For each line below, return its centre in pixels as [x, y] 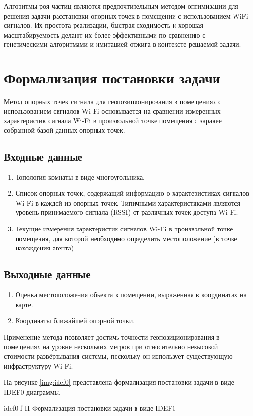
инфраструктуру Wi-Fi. [39, 365]
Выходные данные [47, 274]
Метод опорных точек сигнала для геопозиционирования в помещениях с [113, 101]
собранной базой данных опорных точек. [65, 130]
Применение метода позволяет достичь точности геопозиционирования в [112, 337]
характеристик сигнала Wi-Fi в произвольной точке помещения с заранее [113, 120]
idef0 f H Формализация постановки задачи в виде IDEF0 [90, 408]
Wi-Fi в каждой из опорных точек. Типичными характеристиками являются [128, 202]
